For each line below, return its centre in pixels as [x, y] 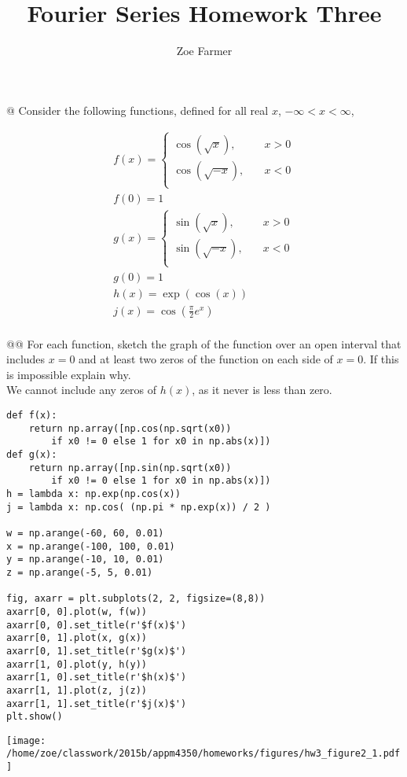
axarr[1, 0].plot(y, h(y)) [77, 664]
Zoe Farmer [204, 51]
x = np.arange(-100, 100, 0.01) [91, 546]
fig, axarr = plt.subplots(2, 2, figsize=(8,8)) [136, 599]
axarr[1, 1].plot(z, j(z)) [77, 690]
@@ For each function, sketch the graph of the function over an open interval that [204, 343]
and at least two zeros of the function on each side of [206, 359]
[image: [26, 740]
